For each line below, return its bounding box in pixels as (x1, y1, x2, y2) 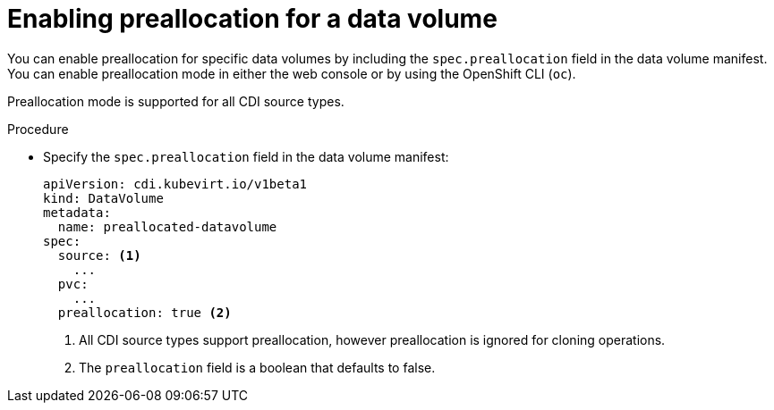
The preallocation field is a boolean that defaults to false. (79, 359, 436, 375)
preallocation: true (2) (57, 305, 232, 320)
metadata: (43, 205, 111, 220)
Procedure (7, 121, 69, 137)
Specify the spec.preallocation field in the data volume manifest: (43, 148, 449, 164)
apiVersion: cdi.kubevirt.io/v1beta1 (43, 176, 308, 191)
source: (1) (57, 247, 141, 263)
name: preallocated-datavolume (57, 219, 277, 234)
